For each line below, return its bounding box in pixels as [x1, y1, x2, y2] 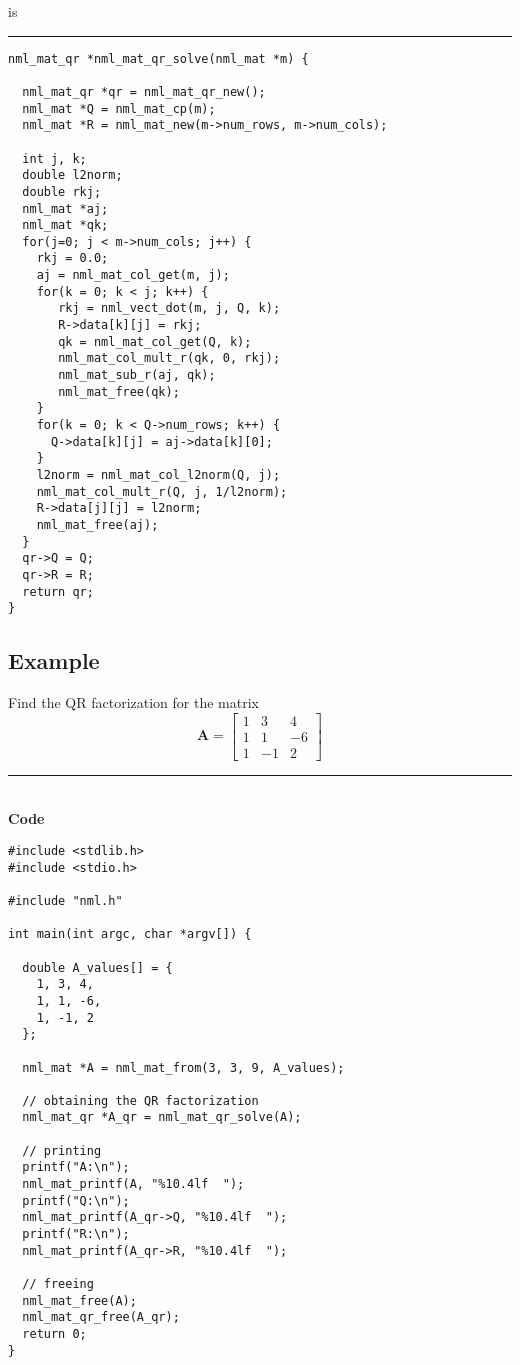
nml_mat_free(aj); [36, 517, 159, 532]
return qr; [22, 584, 94, 599]
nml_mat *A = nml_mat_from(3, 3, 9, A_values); [22, 1060, 345, 1075]
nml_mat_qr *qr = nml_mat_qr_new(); [22, 84, 266, 99]
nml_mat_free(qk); [58, 384, 180, 399]
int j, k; [22, 151, 87, 166]
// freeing [22, 1277, 94, 1292]
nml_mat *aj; [22, 201, 109, 216]
